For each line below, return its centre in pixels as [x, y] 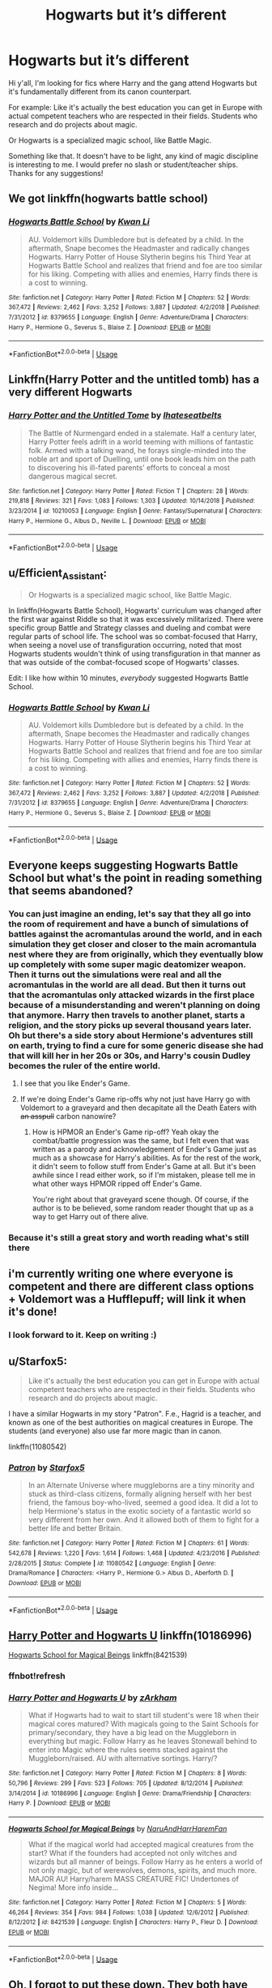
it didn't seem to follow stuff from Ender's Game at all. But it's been [144, 1167]
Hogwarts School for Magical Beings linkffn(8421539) [98, 1655]
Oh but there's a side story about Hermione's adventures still [131, 1035]
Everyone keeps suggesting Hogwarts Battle [123, 865]
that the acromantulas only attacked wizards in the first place [132, 995]
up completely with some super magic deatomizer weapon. [127, 964]
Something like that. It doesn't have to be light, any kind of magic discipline [134, 156]
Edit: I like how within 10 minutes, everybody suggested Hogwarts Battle [129, 678]
